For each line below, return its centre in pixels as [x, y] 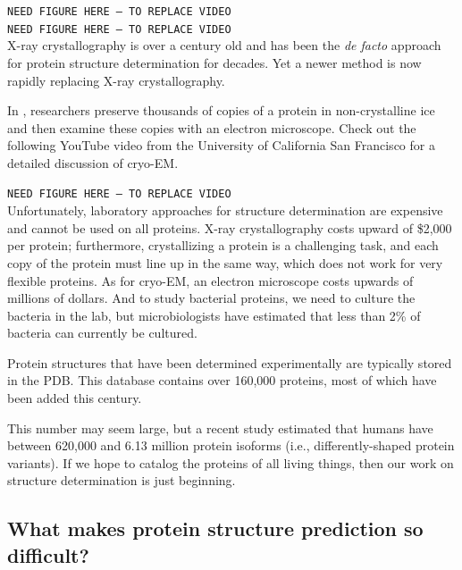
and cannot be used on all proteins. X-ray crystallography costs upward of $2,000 [230, 227]
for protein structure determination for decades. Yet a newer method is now [214, 62]
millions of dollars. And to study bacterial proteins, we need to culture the [211, 298]
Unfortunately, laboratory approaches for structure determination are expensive [225, 210]
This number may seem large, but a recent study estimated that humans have [220, 427]
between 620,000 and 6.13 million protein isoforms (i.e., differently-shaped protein [231, 445]
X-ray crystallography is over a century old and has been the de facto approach [224, 45]
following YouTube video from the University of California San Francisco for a [221, 145]
